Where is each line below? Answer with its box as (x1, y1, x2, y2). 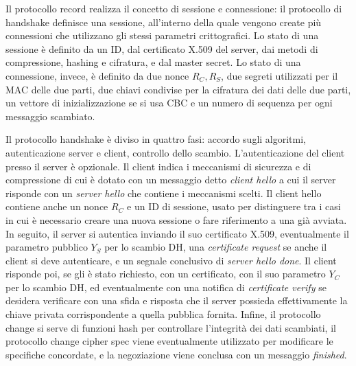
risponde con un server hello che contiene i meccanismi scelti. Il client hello (5, 185, 322, 200)
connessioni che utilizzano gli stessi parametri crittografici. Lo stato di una (5, 28, 319, 43)
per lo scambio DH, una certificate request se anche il (104, 240, 327, 254)
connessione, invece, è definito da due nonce (5, 68, 189, 82)
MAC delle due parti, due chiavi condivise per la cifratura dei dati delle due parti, (5, 82, 351, 96)
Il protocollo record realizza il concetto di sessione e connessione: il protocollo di (5, 1, 342, 15)
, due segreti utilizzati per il (221, 68, 338, 82)
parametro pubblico (5, 240, 88, 254)
